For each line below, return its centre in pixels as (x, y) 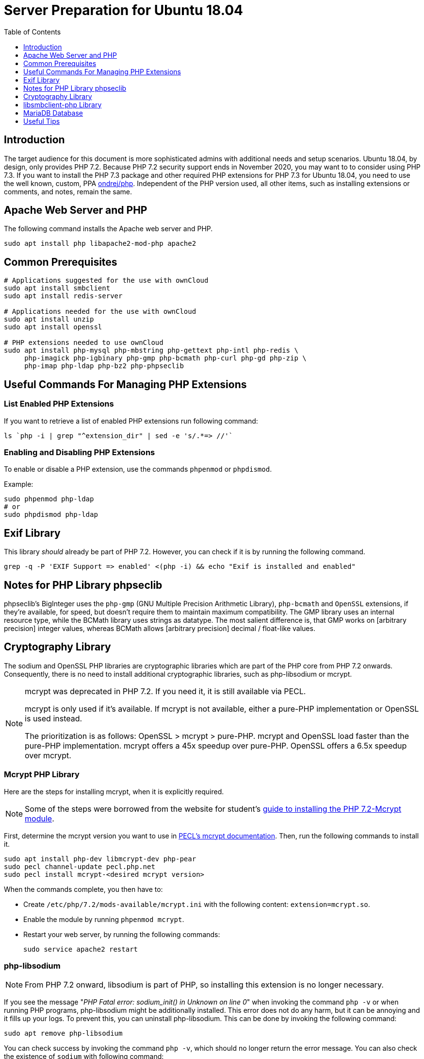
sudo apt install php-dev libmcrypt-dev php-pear (100, 859)
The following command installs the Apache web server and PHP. (108, 229)
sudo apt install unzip (49, 319)
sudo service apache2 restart (81, 949)
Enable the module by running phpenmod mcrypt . (104, 919)
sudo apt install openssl (53, 327)
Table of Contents (33, 32)
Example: (19, 484)
